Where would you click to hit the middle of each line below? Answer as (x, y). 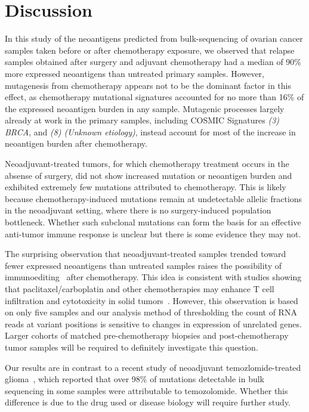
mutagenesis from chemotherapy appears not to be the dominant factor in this (148, 85)
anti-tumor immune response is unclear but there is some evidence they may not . (153, 233)
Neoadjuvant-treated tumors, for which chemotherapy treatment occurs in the (147, 164)
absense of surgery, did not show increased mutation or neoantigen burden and (149, 175)
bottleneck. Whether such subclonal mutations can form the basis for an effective (153, 222)
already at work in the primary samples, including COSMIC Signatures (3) (142, 120)
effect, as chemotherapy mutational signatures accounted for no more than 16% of (154, 97)
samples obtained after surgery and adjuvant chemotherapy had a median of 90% (153, 62)
